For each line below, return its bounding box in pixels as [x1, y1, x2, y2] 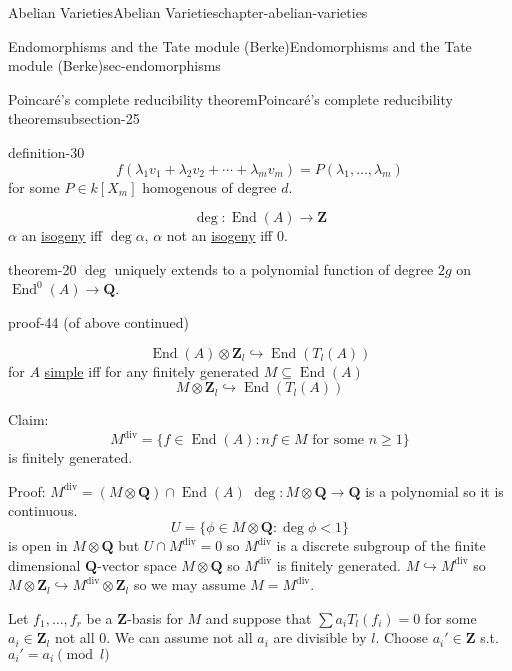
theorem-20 [8, 258, 77, 279]
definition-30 [8, 141, 85, 162]
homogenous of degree [142, 176, 277, 197]
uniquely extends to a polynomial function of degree [114, 258, 434, 279]
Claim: [8, 409, 49, 430]
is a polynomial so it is [365, 480, 504, 501]
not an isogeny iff [166, 225, 273, 246]
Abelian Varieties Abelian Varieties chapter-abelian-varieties [8, 2, 368, 22]
